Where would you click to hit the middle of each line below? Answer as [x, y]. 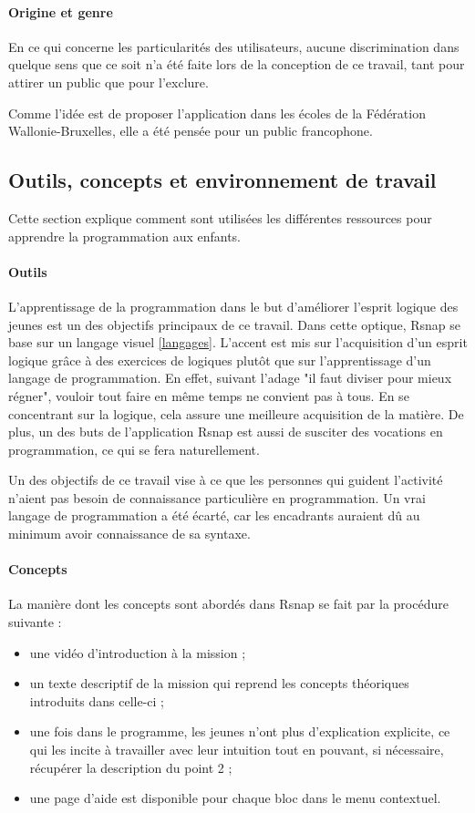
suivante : [35, 622]
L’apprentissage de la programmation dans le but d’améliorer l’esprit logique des [233, 306]
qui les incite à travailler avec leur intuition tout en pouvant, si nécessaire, [237, 750]
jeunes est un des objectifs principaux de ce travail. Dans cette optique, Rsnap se [235, 324]
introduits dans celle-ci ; [97, 700]
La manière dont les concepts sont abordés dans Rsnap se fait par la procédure [228, 604]
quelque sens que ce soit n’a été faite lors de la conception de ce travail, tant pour [237, 64]
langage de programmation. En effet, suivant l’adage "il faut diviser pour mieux [230, 378]
